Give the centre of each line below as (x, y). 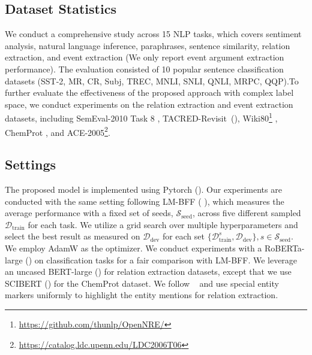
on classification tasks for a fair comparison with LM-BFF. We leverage (166, 260)
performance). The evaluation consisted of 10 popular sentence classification (144, 69)
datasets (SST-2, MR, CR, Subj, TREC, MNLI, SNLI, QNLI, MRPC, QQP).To (152, 81)
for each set (183, 236)
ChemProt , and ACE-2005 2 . (58, 131)
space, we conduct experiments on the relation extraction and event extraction (149, 104)
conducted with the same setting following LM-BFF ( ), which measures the (145, 201)
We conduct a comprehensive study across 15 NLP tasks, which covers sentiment (153, 34)
